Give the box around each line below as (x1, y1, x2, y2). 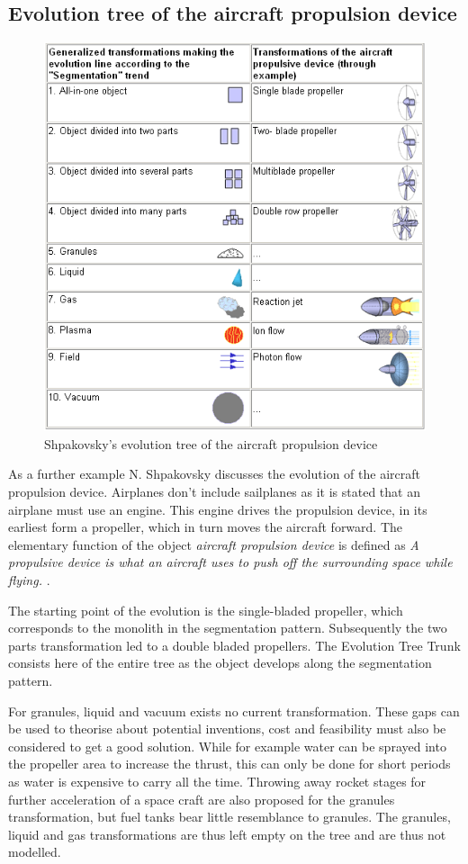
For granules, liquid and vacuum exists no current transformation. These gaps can (8, 701, 460, 720)
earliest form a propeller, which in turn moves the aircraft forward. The (8, 517, 403, 536)
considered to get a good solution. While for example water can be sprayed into (8, 736, 446, 755)
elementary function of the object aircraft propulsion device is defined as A (8, 535, 419, 553)
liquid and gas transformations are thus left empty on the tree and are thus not (8, 824, 446, 843)
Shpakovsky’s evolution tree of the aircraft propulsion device (44, 434, 378, 453)
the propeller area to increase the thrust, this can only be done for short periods (8, 754, 451, 773)
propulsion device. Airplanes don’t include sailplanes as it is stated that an (8, 482, 420, 501)
